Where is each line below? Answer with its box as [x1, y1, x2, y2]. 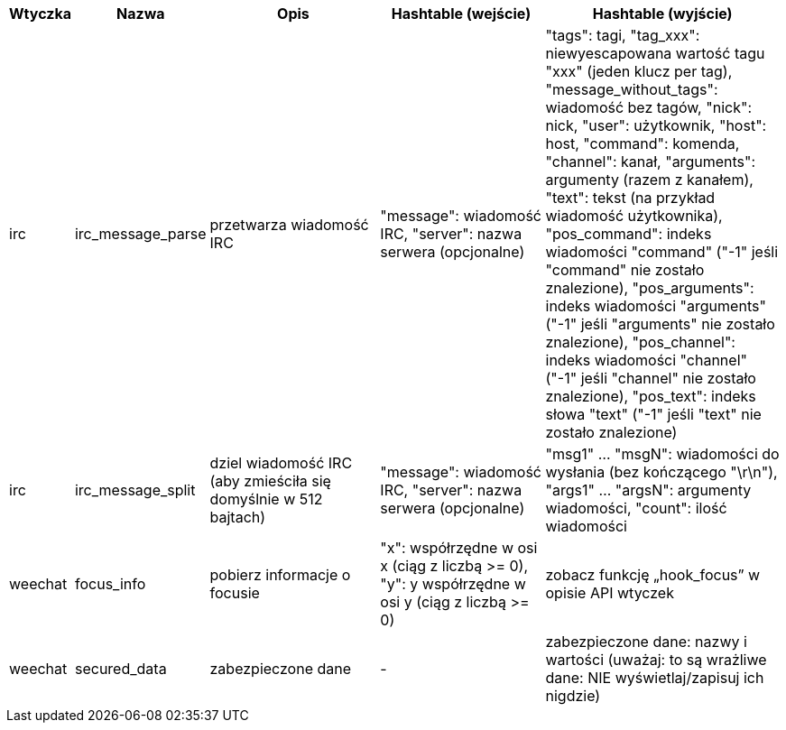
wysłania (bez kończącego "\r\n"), [545, 463, 778, 481]
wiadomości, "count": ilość [545, 499, 727, 517]
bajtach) [209, 508, 266, 526]
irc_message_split [74, 481, 196, 499]
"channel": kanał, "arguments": [545, 152, 756, 171]
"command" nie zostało [545, 261, 705, 279]
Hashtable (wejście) [391, 5, 532, 23]
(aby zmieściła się [209, 472, 331, 490]
